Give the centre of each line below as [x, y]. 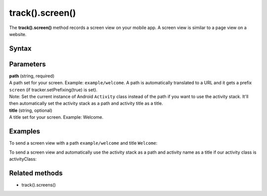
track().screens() [39, 185]
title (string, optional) [31, 110]
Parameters [27, 64]
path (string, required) [32, 76]
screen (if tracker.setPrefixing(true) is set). [53, 90]
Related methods [36, 173]
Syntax [20, 49]
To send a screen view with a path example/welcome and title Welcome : [83, 143]
